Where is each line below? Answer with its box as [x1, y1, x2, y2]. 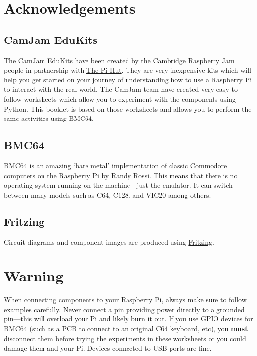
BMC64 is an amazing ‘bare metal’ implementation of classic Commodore [4, 160, 227, 170]
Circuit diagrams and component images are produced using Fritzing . [4, 237, 214, 247]
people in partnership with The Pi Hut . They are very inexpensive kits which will [4, 65, 251, 75]
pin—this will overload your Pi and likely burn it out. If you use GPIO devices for [4, 314, 253, 324]
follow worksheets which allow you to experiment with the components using [4, 93, 236, 104]
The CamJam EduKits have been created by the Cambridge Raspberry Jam [4, 55, 235, 65]
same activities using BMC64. [4, 113, 94, 123]
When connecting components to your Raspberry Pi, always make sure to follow [4, 294, 247, 305]
